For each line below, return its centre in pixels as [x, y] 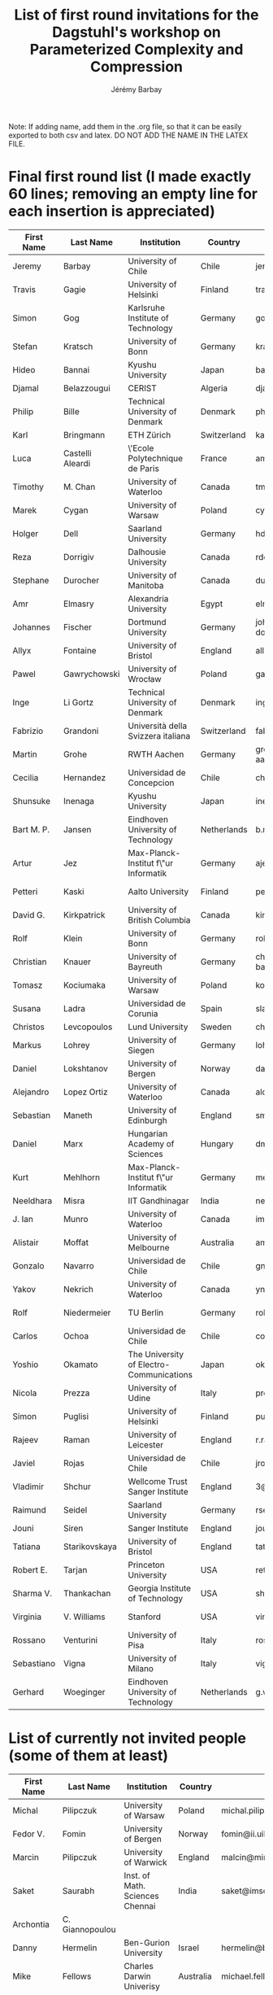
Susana [27, 1008]
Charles [139, 1966]
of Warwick [145, 1862]
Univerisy [142, 1986]
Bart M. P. [31, 829]
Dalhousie [147, 552]
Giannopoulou [89, 1929]
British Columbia [159, 919]
